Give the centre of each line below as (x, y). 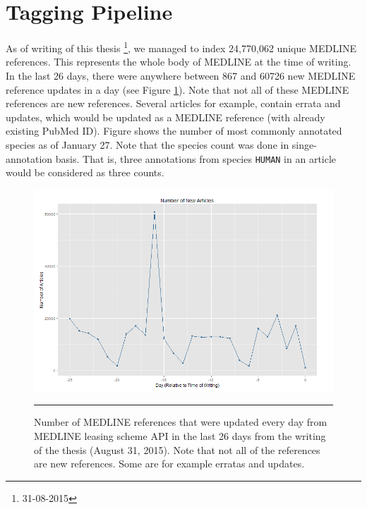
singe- (304, 144)
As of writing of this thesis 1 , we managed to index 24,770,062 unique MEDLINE (181, 47)
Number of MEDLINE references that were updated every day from (181, 422)
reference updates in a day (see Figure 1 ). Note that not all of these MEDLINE (178, 89)
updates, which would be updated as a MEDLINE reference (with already (166, 117)
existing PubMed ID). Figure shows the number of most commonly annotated (174, 131)
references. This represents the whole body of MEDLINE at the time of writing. (179, 62)
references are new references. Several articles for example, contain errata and (173, 103)
